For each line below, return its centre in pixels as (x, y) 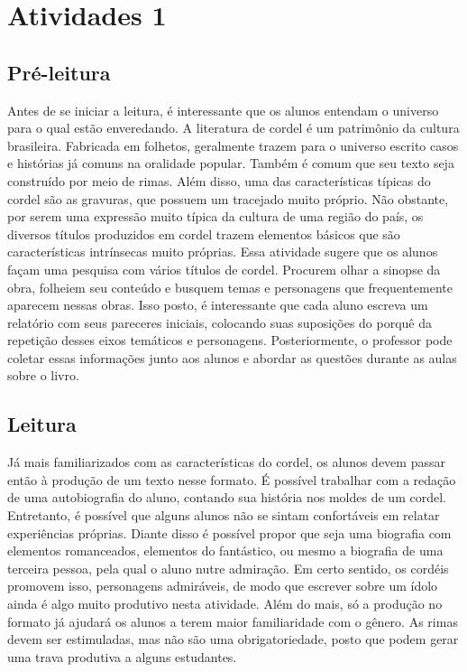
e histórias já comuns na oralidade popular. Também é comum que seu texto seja (231, 163)
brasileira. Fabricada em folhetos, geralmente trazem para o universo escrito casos (233, 145)
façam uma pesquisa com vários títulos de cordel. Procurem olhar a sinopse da (224, 269)
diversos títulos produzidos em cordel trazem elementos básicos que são (204, 233)
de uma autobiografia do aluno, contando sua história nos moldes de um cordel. (227, 497)
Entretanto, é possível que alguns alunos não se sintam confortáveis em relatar (224, 515)
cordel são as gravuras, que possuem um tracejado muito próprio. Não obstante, (228, 198)
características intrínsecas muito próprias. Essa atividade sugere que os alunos (223, 252)
